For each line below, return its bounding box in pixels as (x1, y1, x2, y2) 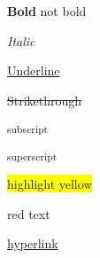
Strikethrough (7, 90, 82, 109)
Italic (7, 31, 35, 50)
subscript (7, 121, 49, 137)
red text (7, 204, 50, 223)
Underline (7, 61, 60, 80)
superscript (7, 148, 58, 163)
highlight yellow (7, 175, 93, 193)
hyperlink (7, 234, 58, 253)
